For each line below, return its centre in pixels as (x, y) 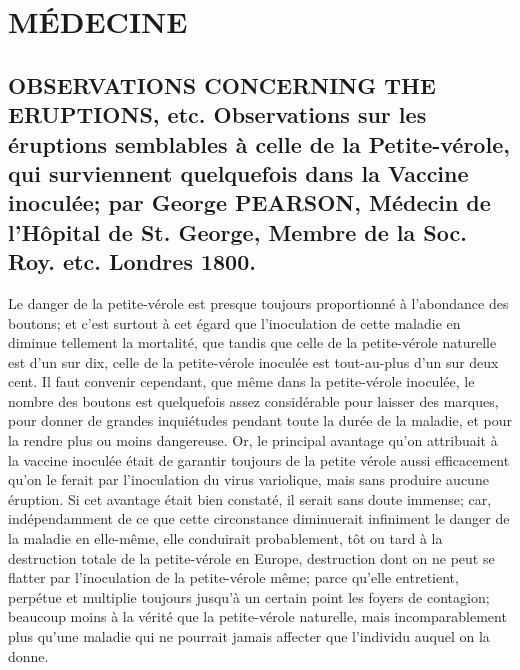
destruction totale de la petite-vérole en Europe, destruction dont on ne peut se (251, 557)
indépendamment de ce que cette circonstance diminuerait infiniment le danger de (259, 518)
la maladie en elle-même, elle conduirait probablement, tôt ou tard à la (225, 538)
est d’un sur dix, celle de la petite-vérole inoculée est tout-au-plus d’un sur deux (253, 361)
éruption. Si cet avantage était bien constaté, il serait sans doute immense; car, (250, 498)
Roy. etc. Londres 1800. (132, 261)
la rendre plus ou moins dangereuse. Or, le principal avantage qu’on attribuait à (253, 440)
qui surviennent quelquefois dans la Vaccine (238, 172)
